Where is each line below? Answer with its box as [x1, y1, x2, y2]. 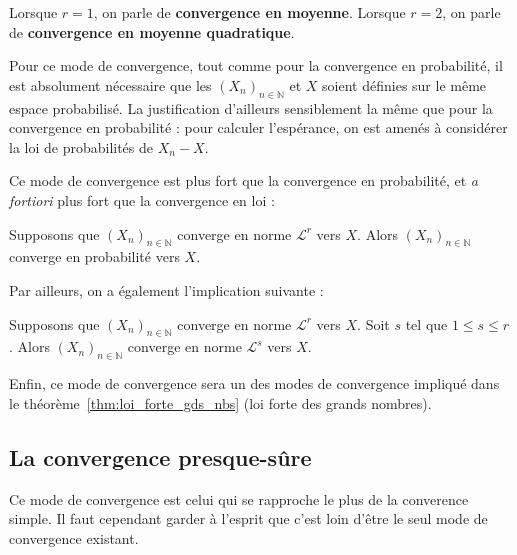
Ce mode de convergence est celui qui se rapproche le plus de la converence [9, 488, 469, 509]
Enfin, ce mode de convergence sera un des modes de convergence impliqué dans [9, 373, 500, 394]
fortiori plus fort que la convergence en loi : [9, 189, 275, 210]
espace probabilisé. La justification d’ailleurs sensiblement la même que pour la [9, 97, 493, 118]
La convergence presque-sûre [9, 441, 312, 472]
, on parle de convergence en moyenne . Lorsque [93, 2, 406, 22]
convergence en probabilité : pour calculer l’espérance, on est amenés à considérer [9, 117, 508, 138]
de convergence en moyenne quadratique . [9, 21, 295, 42]
